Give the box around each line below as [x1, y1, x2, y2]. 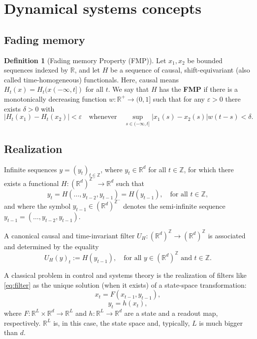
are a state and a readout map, [124, 307, 218, 318]
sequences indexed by [4, 65, 68, 75]
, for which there [184, 164, 234, 174]
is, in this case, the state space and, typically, [53, 317, 190, 328]
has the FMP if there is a [159, 84, 238, 94]
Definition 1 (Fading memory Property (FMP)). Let [4, 55, 166, 65]
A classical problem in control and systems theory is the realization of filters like [4, 269, 247, 280]
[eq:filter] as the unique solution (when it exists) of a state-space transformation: [4, 279, 247, 290]
